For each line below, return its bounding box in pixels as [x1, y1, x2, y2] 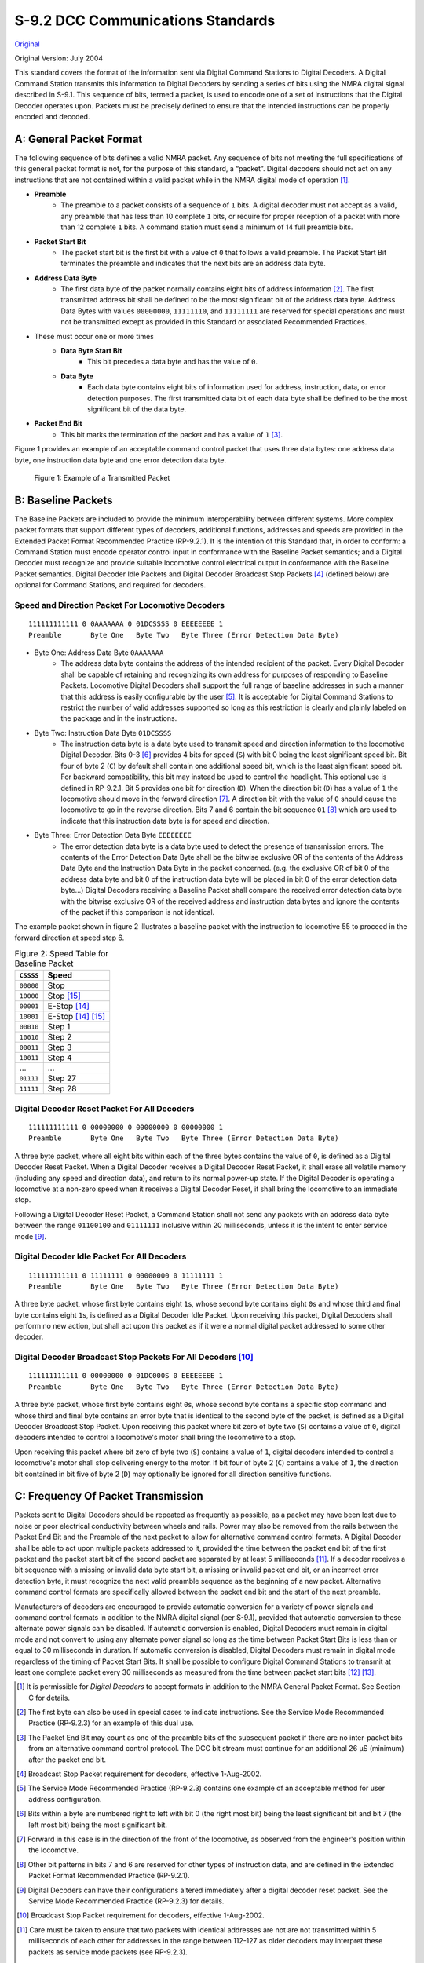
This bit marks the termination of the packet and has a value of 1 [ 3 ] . [60, 430, 283, 439]
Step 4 [47, 1052, 72, 1063]
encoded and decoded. [14, 111, 90, 121]
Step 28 [47, 1084, 77, 1095]
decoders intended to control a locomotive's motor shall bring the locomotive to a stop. [14, 1433, 296, 1442]
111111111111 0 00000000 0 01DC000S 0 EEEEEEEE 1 [28, 1371, 224, 1380]
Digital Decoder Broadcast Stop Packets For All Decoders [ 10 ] [14, 1351, 254, 1362]
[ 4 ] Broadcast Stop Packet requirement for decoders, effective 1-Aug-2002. [16, 1769, 262, 1778]
